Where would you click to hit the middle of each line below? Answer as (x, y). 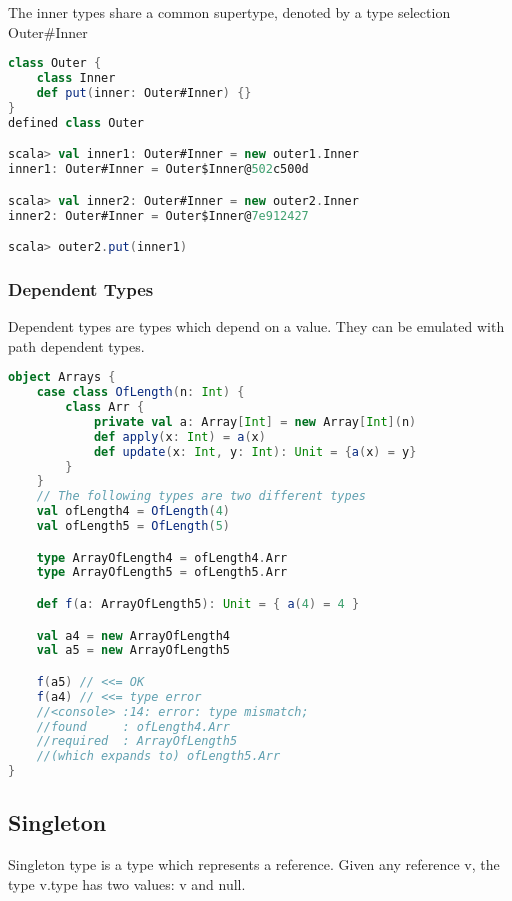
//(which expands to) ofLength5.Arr (158, 756)
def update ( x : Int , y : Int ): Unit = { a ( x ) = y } (255, 451)
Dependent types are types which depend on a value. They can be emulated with (256, 326)
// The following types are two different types (201, 496)
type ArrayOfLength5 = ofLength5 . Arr (162, 572)
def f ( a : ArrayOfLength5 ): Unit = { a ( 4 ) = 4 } (198, 604)
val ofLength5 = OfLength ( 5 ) (133, 526)
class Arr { (105, 407)
